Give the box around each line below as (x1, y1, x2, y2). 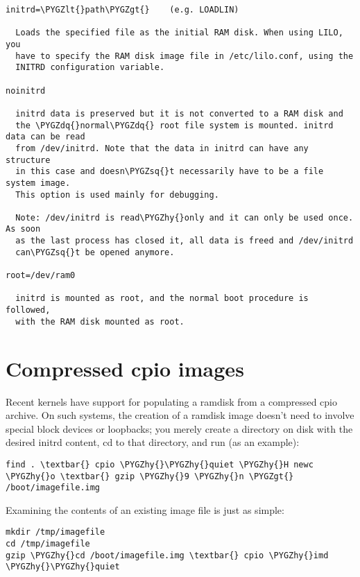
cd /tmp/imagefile (6, 539, 90, 549)
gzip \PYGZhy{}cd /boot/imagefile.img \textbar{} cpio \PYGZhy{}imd (6, 550, 329, 560)
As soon (6, 224, 41, 234)
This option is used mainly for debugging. (15, 189, 219, 200)
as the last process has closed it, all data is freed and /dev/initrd (15, 236, 354, 246)
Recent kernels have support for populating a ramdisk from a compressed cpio (6, 394, 337, 408)
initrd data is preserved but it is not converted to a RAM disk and (15, 108, 343, 119)
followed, (6, 305, 51, 316)
